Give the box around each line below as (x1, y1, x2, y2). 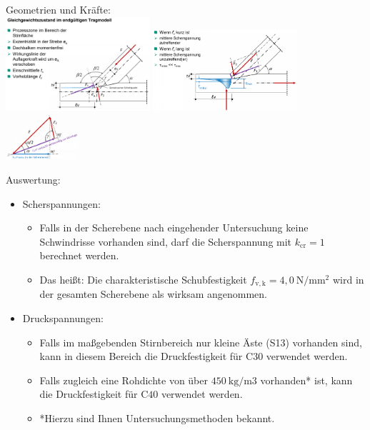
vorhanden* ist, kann (260, 372, 353, 387)
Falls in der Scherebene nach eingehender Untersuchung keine (39, 220, 309, 235)
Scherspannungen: (22, 196, 101, 211)
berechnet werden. (39, 248, 119, 263)
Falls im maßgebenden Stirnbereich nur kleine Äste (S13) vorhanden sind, (39, 334, 362, 349)
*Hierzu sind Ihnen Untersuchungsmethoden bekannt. (39, 411, 275, 426)
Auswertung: (6, 172, 61, 187)
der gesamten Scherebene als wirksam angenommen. (39, 286, 268, 301)
